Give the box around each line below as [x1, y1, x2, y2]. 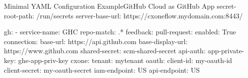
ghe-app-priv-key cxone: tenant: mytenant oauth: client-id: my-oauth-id [18, 55, 232, 65]
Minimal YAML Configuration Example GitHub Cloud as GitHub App [4, 1, 215, 11]
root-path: [4, 10, 34, 20]
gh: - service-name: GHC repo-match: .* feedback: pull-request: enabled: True [4, 27, 236, 37]
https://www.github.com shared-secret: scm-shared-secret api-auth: [4, 46, 206, 56]
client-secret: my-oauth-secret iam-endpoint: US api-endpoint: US [4, 64, 200, 75]
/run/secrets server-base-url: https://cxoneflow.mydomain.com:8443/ [36, 10, 243, 20]
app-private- [207, 46, 245, 56]
